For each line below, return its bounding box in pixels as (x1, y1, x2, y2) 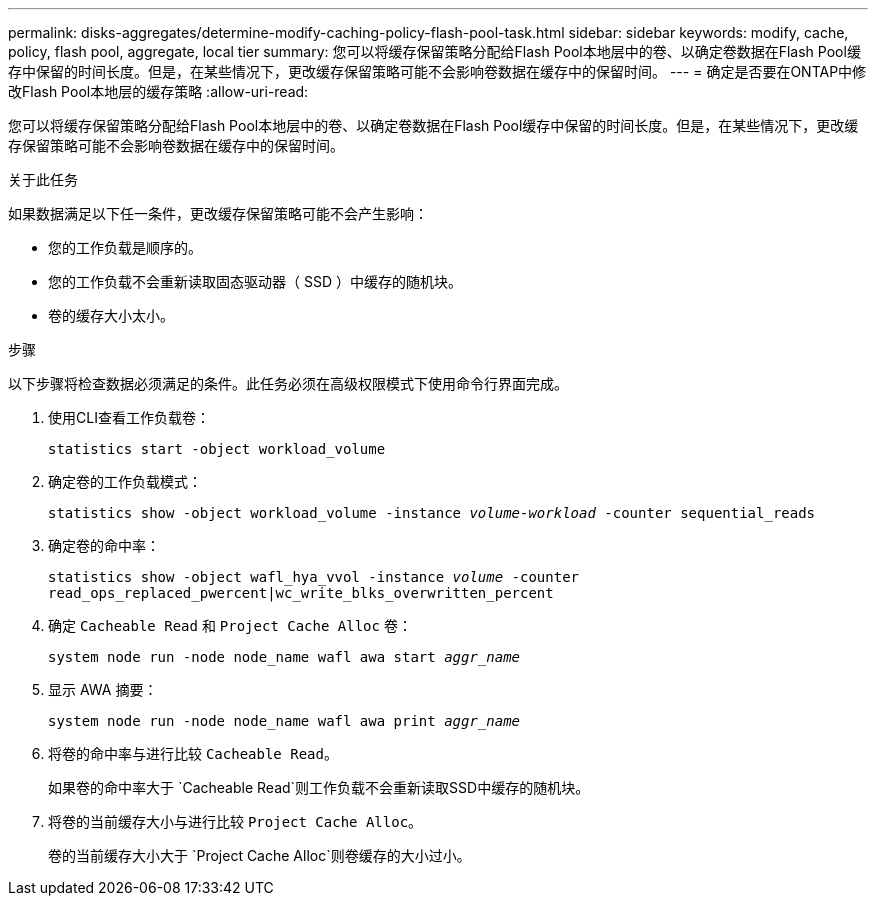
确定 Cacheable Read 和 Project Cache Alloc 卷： (48, 617, 412, 634)
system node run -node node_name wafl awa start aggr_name (48, 649, 521, 665)
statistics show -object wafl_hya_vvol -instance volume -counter (48, 569, 580, 585)
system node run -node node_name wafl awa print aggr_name (48, 713, 521, 729)
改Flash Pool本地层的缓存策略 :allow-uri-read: (8, 83, 309, 100)
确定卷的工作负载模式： (48, 473, 202, 490)
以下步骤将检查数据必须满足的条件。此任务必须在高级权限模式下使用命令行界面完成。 (8, 375, 568, 392)
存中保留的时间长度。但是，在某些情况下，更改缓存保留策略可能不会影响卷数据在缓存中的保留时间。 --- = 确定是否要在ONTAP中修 (8, 63, 867, 80)
